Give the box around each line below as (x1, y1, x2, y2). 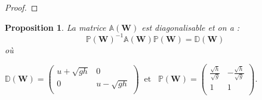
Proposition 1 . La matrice (5, 21, 106, 33)
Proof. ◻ (5, 1, 38, 13)
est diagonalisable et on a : (141, 21, 240, 33)
